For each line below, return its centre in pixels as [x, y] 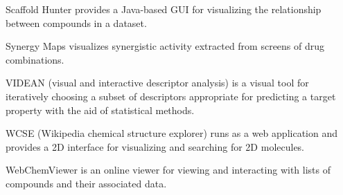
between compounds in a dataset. [76, 22]
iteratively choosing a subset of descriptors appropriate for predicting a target [171, 96]
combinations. [35, 59]
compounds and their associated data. [86, 183]
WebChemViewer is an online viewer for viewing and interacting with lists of [168, 170]
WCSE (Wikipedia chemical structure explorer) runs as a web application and [171, 133]
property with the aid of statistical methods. [100, 110]
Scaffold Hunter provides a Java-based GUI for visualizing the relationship [164, 9]
